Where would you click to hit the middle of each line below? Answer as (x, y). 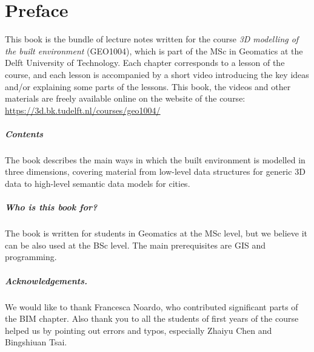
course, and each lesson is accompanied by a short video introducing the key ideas (157, 74)
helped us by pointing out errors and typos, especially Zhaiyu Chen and (139, 330)
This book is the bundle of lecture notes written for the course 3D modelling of (152, 39)
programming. (31, 257)
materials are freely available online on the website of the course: (125, 98)
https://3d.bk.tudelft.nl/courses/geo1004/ (83, 110)
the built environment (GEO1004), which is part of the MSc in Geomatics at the (154, 51)
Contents (24, 133)
